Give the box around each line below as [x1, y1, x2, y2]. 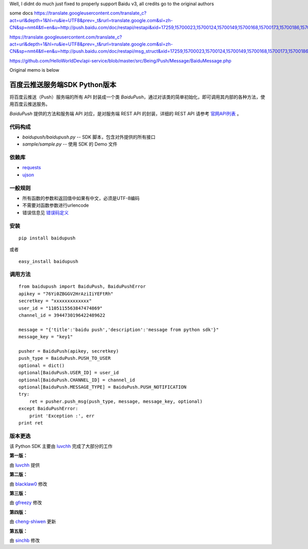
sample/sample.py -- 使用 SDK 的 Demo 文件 [22, 141, 118, 147]
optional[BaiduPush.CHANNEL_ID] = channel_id [18, 377, 136, 383]
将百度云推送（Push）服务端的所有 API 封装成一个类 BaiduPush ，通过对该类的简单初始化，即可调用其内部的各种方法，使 [9, 94, 265, 100]
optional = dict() [18, 362, 65, 369]
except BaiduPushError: [18, 405, 79, 412]
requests [22, 165, 41, 171]
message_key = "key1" [18, 334, 73, 340]
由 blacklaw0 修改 [9, 481, 47, 487]
